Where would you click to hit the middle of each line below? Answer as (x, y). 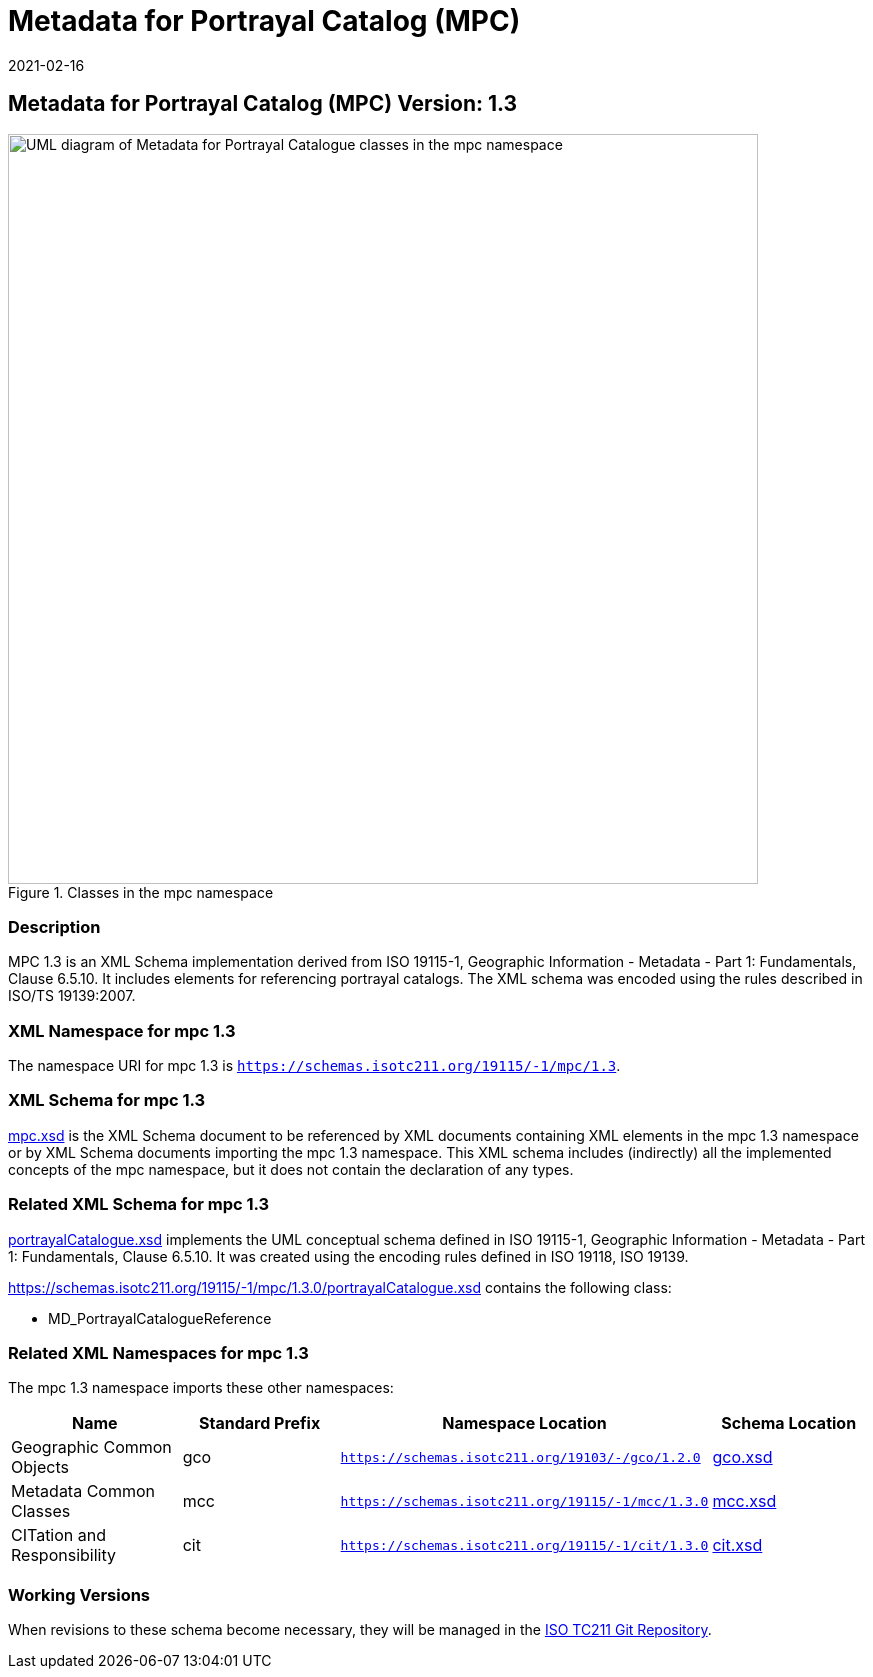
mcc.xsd (744, 1501)
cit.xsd (737, 1545)
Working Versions (79, 1594)
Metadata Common (83, 1491)
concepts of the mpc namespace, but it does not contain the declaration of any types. (291, 1169)
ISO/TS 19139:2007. (72, 996)
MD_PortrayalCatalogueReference (160, 1318)
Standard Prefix (260, 1423)
